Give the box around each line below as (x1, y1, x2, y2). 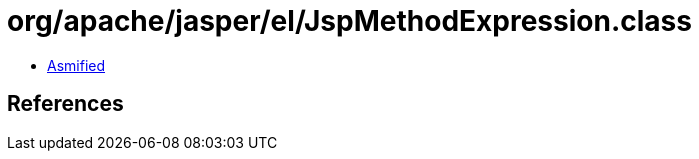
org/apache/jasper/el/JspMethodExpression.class (7, 4, 692, 38)
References (7, 91, 124, 117)
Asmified (47, 56, 106, 74)
